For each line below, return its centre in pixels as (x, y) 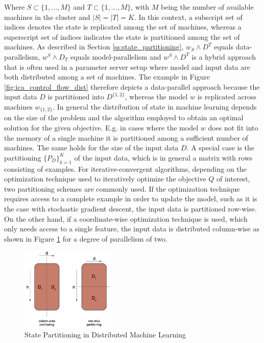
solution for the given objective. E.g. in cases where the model (101, 127)
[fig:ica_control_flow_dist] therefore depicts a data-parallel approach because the (132, 86)
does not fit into (233, 127)
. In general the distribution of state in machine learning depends (155, 106)
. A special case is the (221, 148)
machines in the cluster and (47, 17)
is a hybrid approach (224, 56)
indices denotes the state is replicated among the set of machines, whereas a (123, 27)
